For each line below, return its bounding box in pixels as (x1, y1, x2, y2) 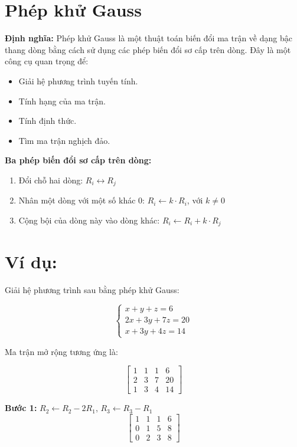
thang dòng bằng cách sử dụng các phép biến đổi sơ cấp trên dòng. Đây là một (5, 43, 291, 55)
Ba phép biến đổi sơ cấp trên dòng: (5, 154, 152, 166)
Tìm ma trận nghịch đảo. (18, 134, 110, 146)
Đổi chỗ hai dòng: (18, 173, 83, 186)
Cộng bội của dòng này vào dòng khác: (18, 213, 160, 226)
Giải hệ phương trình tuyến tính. (18, 74, 138, 87)
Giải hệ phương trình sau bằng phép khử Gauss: (5, 283, 179, 295)
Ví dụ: (5, 249, 57, 273)
